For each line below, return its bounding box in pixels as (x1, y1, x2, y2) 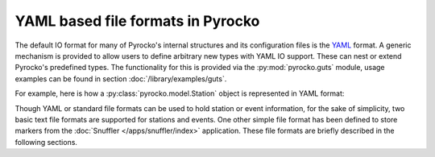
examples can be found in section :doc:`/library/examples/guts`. (14, 73, 227, 84)
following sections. (14, 137, 78, 147)
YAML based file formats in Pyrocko (14, 12, 260, 30)
